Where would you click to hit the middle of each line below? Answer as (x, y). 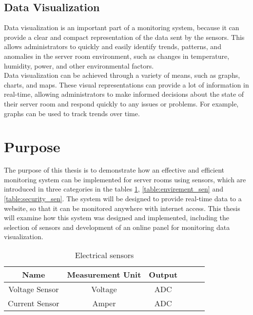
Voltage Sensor (34, 289)
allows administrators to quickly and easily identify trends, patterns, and (113, 46)
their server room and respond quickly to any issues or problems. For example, (121, 103)
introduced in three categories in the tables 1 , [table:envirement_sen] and (114, 189)
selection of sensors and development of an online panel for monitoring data (117, 227)
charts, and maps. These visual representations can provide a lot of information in (126, 84)
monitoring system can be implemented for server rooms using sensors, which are (125, 179)
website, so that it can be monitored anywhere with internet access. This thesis (122, 208)
